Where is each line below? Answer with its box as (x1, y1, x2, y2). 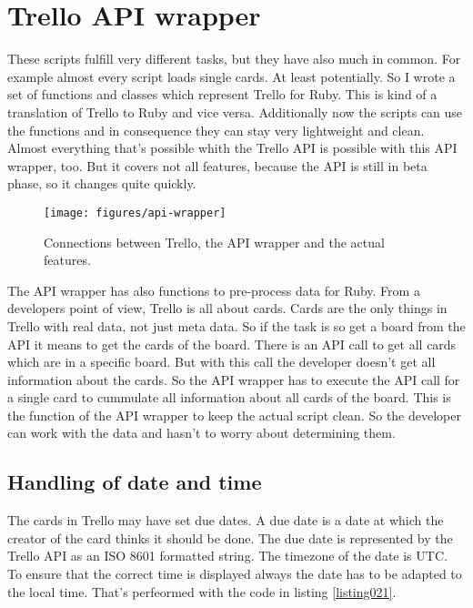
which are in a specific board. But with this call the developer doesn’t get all (7, 352, 436, 371)
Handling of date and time (7, 468, 262, 496)
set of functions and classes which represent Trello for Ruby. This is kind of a (7, 85, 438, 104)
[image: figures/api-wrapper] (44, 206, 226, 219)
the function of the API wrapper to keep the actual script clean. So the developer (7, 405, 461, 424)
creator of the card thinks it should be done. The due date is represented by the (7, 528, 453, 547)
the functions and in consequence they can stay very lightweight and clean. (7, 120, 425, 139)
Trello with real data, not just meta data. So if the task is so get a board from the (7, 316, 466, 335)
